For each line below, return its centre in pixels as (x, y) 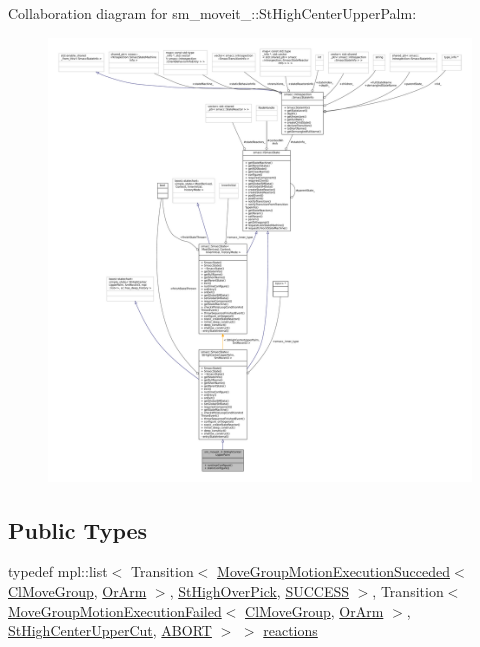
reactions (290, 630)
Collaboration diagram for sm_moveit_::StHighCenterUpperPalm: (212, 13)
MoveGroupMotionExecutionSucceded (333, 571)
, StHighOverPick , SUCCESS (259, 590)
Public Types (78, 529)
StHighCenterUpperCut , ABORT (110, 630)
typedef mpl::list (58, 571)
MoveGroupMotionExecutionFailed (115, 610)
